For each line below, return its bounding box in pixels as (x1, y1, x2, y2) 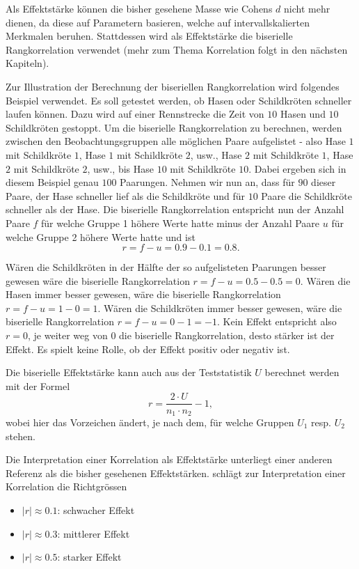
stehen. (6, 428, 35, 443)
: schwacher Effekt (57, 502, 135, 517)
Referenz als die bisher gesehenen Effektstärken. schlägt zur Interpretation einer (6, 465, 346, 480)
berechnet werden (264, 365, 340, 380)
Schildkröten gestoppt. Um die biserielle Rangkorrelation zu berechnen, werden (6, 120, 342, 134)
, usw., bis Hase (87, 161, 154, 176)
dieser (311, 175, 336, 189)
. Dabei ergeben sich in (248, 161, 346, 176)
